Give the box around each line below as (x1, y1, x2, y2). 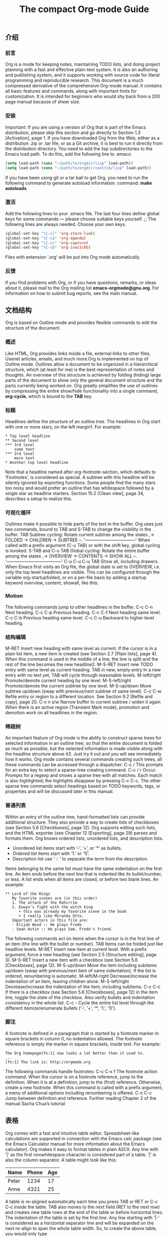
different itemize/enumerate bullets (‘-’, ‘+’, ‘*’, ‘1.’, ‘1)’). (5, 1005, 116, 1011)
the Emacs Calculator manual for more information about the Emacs (5, 1141, 145, 1147)
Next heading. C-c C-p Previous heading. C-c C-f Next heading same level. (5, 609, 161, 615)
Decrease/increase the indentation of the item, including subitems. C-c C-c (5, 983, 161, 990)
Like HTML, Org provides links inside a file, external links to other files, (5, 350, 151, 356)
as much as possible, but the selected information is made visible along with (5, 746, 163, 752)
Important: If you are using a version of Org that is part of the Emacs (5, 124, 146, 130)
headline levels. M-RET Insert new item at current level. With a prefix (5, 946, 147, 952)
